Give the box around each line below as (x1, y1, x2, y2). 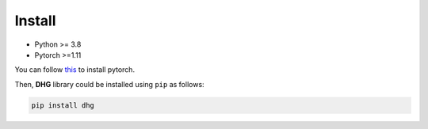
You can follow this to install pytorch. (14, 65, 135, 74)
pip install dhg (31, 101, 95, 110)
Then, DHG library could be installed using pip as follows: (14, 79, 205, 89)
